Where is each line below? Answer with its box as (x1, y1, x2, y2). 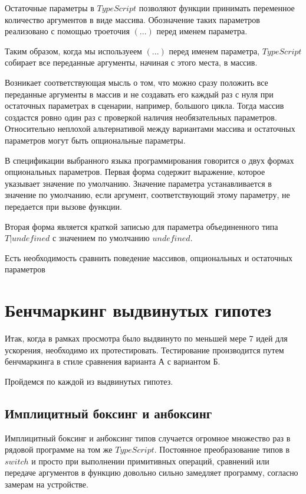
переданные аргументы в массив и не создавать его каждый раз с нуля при (5, 87, 274, 100)
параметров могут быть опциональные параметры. (5, 134, 186, 146)
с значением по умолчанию (52, 232, 150, 244)
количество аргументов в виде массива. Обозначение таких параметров (5, 13, 260, 25)
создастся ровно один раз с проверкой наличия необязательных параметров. (5, 110, 277, 123)
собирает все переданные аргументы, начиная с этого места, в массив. (5, 56, 258, 69)
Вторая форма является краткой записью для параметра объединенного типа (5, 220, 278, 232)
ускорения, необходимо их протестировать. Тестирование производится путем (5, 343, 284, 356)
